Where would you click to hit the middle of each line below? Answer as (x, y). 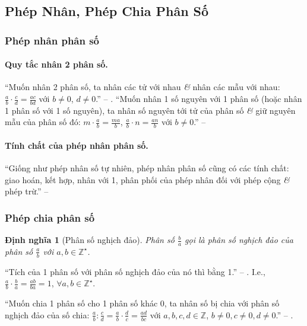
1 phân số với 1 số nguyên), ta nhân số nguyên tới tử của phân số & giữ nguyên (150, 110)
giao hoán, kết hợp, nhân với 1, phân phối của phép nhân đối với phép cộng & (147, 179)
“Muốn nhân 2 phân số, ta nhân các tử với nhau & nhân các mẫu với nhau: (143, 87)
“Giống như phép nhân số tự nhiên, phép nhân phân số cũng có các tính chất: (147, 168)
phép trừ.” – (27, 191)
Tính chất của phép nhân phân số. (77, 145)
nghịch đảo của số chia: (47, 314)
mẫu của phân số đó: (43, 122)
